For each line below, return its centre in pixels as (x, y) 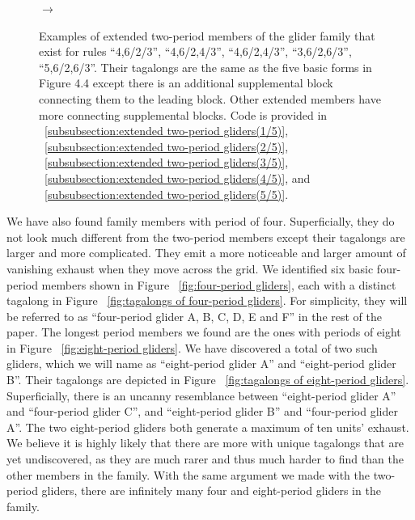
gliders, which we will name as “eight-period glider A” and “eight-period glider (201, 364)
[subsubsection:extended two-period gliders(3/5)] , (167, 162)
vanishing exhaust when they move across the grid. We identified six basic (190, 268)
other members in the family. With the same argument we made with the (188, 474)
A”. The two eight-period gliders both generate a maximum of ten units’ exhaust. (208, 427)
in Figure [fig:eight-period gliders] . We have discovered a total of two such (192, 347)
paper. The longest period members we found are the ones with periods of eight (204, 332)
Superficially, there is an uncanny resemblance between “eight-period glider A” (201, 395)
